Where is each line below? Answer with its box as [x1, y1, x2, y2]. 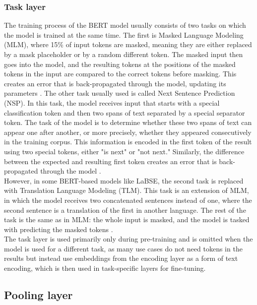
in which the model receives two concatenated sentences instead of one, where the [4, 194, 252, 205]
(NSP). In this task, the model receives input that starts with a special [4, 97, 220, 108]
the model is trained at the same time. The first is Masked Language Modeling [4, 29, 244, 40]
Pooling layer [4, 287, 73, 303]
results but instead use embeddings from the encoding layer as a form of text [4, 253, 238, 263]
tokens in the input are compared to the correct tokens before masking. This [4, 68, 237, 79]
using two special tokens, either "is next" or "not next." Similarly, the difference [4, 146, 245, 156]
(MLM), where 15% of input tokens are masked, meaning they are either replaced [4, 39, 252, 50]
